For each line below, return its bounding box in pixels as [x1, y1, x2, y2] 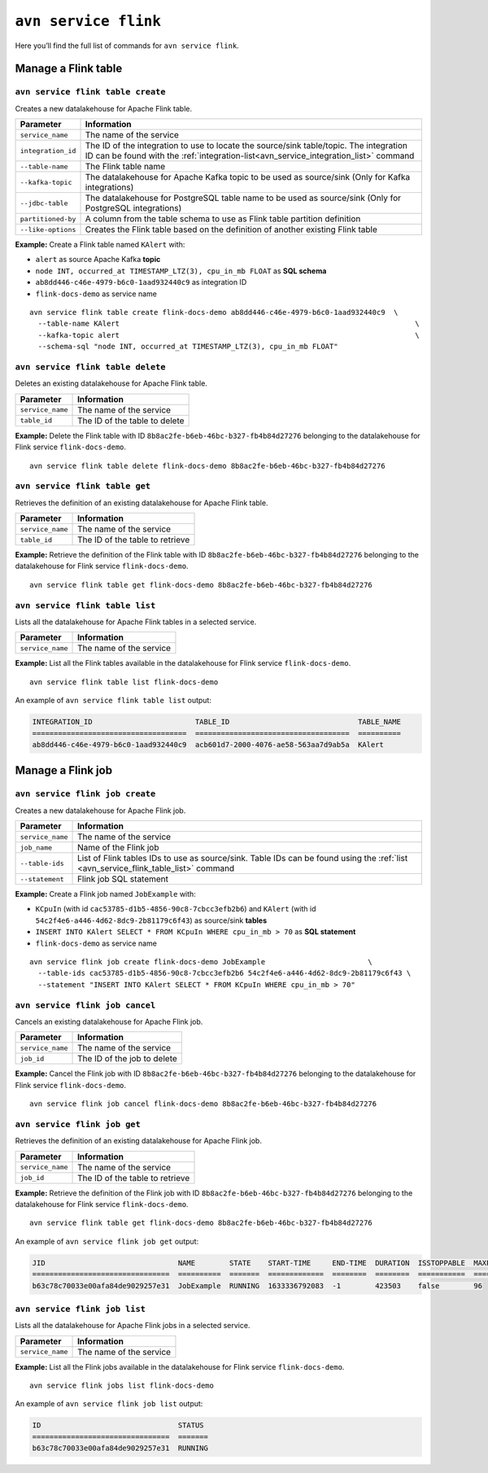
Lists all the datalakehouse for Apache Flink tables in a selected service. [15, 617, 257, 627]
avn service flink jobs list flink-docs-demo [29, 1381, 215, 1391]
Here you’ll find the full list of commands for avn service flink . [15, 41, 239, 50]
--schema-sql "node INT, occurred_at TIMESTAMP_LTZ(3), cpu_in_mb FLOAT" [37, 342, 338, 352]
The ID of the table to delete [77, 415, 185, 426]
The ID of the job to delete [77, 1053, 178, 1064]
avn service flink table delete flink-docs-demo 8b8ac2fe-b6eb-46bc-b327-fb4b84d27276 [29, 461, 386, 470]
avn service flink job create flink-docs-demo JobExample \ [29, 957, 373, 967]
